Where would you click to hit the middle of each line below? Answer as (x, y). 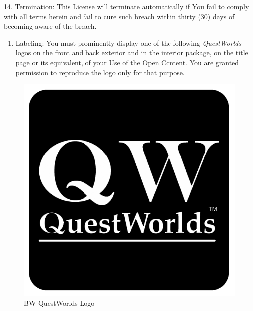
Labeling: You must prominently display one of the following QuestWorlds (128, 43)
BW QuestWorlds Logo (59, 302)
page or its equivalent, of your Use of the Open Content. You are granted (127, 62)
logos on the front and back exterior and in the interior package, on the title (132, 53)
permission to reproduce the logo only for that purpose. (100, 72)
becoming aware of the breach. (50, 26)
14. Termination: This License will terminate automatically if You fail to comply (126, 6)
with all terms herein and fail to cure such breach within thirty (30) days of (119, 16)
